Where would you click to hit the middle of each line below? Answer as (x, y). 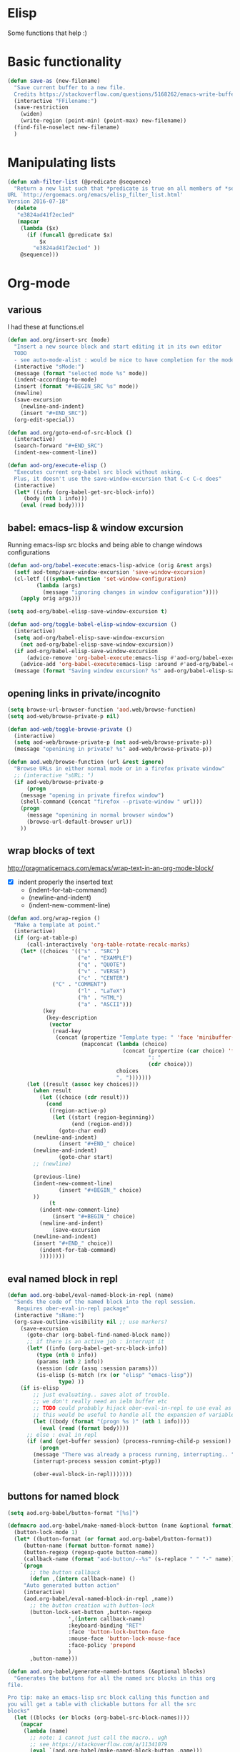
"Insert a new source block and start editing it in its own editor (118, 347)
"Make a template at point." (57, 925)
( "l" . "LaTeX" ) (102, 991)
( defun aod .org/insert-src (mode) (59, 340)
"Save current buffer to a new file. (70, 87)
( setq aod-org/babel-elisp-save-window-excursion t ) (87, 612)
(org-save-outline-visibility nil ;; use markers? (91, 1322)
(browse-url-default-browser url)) (79, 822)
